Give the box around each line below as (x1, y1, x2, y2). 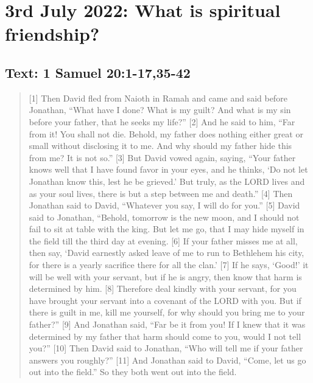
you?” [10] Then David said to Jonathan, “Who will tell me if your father (29, 342, 303, 354)
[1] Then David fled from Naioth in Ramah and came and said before (29, 91, 287, 104)
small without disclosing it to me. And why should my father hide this (29, 139, 292, 152)
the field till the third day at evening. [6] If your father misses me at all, (29, 234, 298, 247)
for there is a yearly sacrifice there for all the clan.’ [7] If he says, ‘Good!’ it (29, 258, 309, 271)
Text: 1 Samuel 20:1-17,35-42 (5, 63, 191, 81)
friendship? (5, 21, 100, 46)
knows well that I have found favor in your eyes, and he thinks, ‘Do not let (29, 163, 308, 176)
